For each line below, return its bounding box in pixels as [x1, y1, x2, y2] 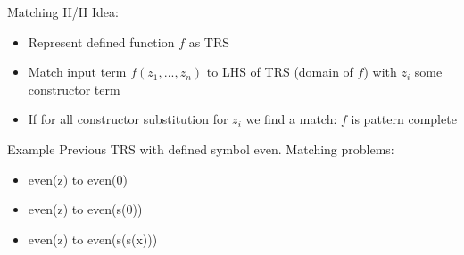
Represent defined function [28, 32, 175, 51]
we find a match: [245, 110, 337, 128]
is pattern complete [351, 110, 457, 128]
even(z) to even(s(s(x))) [28, 229, 158, 248]
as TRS [188, 32, 230, 51]
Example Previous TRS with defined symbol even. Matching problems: [7, 139, 394, 158]
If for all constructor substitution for [28, 110, 228, 128]
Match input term [28, 62, 127, 81]
